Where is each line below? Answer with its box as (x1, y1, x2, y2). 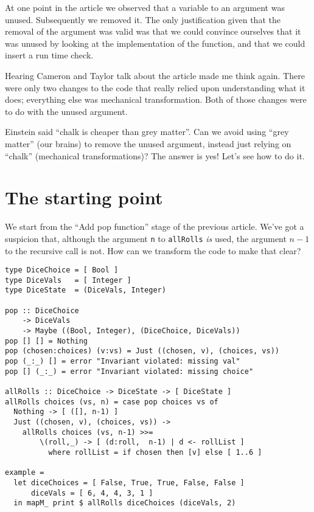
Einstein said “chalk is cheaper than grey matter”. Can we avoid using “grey (5, 125, 289, 138)
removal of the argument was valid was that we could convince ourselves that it (5, 25, 301, 38)
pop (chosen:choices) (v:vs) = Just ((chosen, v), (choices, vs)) (5, 347, 280, 356)
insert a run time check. (5, 49, 94, 61)
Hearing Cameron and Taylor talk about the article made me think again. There (5, 69, 305, 81)
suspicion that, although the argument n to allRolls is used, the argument (5, 232, 287, 244)
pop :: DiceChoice (5, 306, 79, 315)
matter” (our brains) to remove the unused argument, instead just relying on (5, 137, 291, 150)
